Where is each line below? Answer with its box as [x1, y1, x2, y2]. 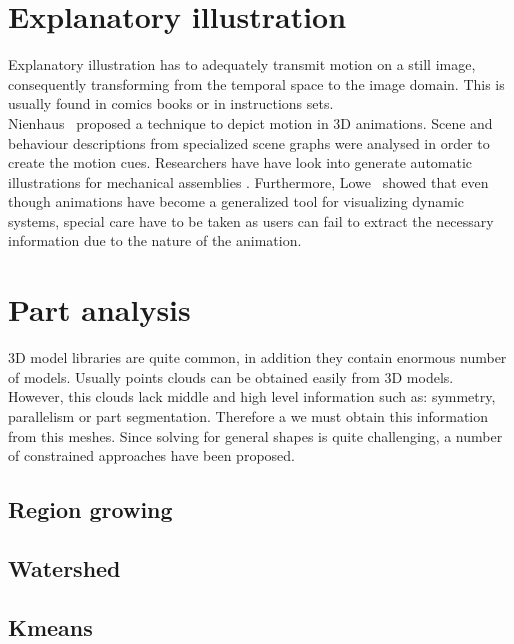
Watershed [8, 552, 121, 583]
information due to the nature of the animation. [8, 230, 302, 251]
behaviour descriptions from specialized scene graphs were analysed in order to [8, 132, 490, 153]
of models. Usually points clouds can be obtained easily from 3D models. [8, 366, 454, 387]
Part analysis [8, 289, 191, 330]
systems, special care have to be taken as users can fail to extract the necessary [8, 210, 494, 231]
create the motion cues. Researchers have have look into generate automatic [8, 152, 473, 173]
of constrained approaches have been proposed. [8, 445, 295, 466]
